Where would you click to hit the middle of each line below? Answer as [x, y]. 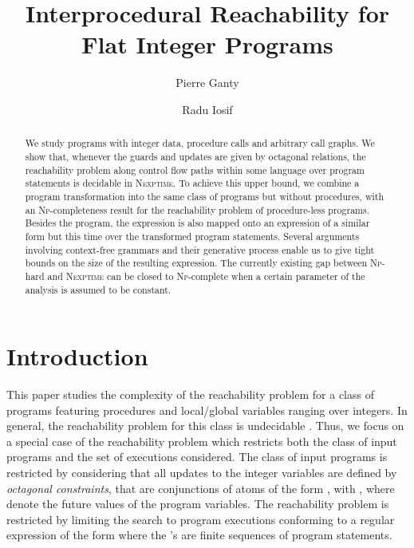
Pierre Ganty [207, 83]
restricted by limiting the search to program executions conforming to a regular [201, 519]
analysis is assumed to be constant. [98, 289]
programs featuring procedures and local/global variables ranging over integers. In [207, 410]
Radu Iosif [207, 109]
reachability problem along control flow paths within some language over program [195, 170]
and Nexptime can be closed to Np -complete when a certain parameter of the [206, 276]
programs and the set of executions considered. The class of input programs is [197, 457]
